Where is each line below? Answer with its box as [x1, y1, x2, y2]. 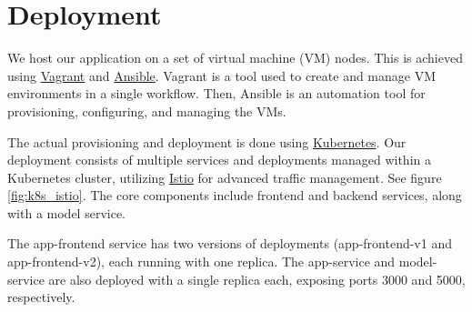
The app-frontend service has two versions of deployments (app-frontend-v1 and [7, 234, 452, 253]
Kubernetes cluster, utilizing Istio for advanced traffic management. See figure [7, 167, 442, 186]
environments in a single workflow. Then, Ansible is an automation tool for [7, 84, 426, 103]
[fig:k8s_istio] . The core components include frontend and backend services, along [7, 186, 462, 205]
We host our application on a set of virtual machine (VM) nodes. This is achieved [7, 48, 463, 67]
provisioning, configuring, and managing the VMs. [7, 101, 286, 120]
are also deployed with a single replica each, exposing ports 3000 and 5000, [48, 269, 466, 288]
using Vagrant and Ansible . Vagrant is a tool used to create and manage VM [7, 65, 437, 85]
